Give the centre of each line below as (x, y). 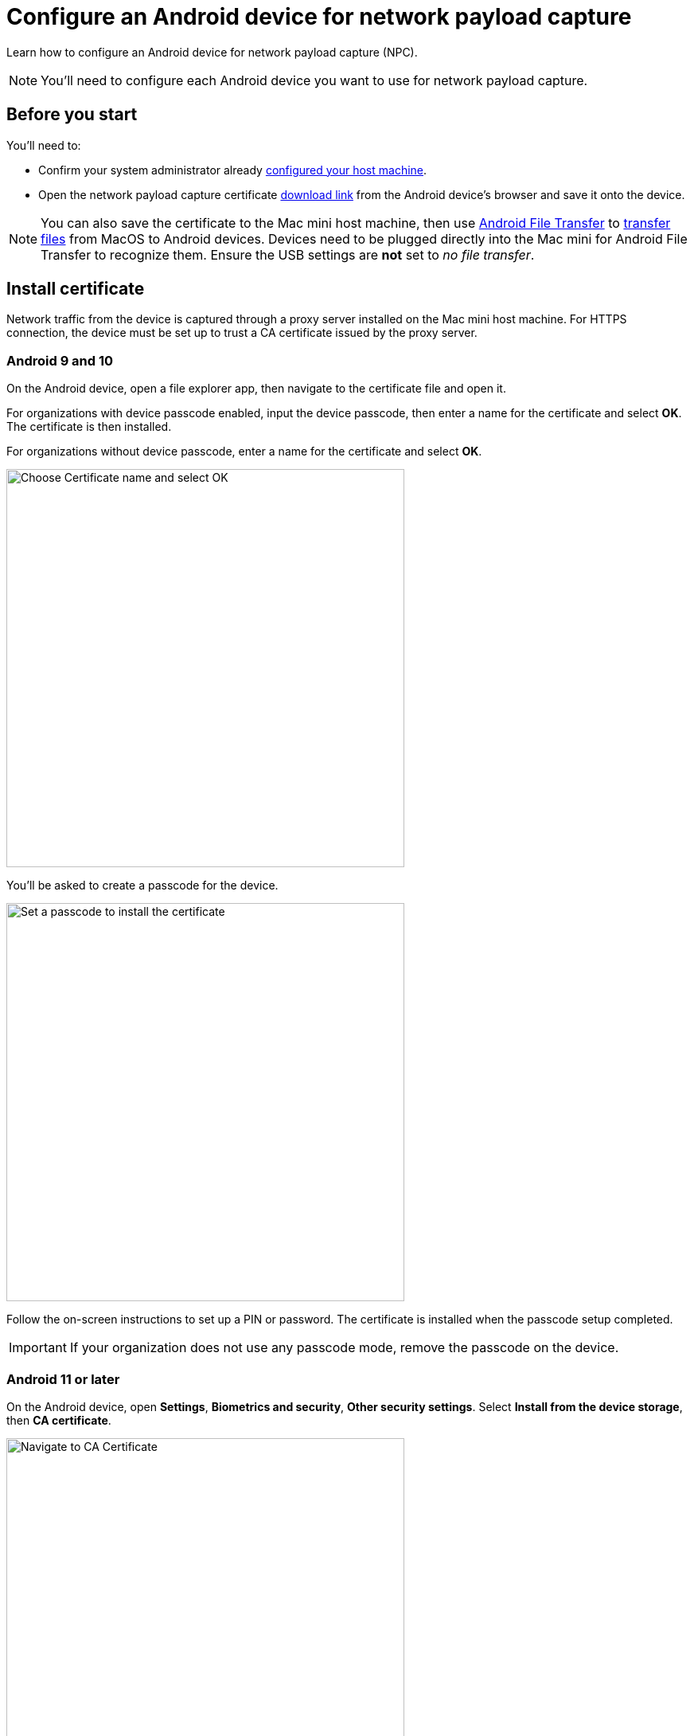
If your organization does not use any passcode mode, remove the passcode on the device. (344, 1348)
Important (38, 1348)
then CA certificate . (59, 1420)
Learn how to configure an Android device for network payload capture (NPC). (212, 52)
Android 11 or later (63, 1379)
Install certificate (76, 289)
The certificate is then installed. (89, 427)
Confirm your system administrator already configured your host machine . (233, 170)
